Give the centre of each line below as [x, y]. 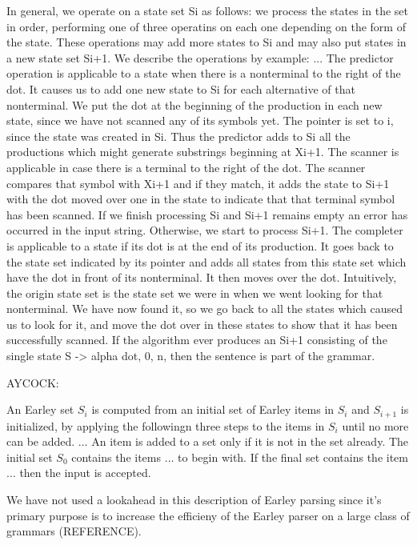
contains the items [116, 457]
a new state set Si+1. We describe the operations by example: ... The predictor [200, 57]
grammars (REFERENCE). [74, 531]
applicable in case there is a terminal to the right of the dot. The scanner [186, 167]
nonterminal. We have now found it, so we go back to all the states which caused [204, 309]
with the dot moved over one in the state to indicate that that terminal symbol [201, 199]
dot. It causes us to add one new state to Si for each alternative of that [181, 88]
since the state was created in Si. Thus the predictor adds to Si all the [178, 136]
